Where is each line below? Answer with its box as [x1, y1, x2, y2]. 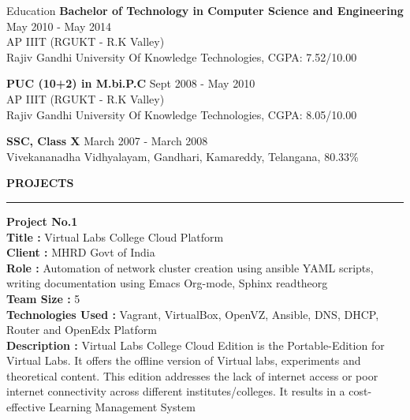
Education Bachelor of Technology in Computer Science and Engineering [6, 2, 404, 18]
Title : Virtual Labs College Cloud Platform [6, 228, 224, 245]
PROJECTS [6, 174, 74, 191]
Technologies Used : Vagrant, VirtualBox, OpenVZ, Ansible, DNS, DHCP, [6, 306, 379, 322]
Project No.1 [6, 212, 78, 229]
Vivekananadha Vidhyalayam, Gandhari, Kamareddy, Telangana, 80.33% [6, 148, 359, 164]
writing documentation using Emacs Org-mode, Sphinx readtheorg [6, 275, 328, 291]
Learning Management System [49, 399, 196, 415]
